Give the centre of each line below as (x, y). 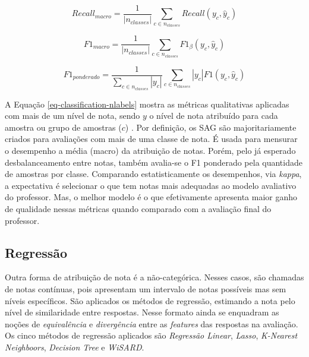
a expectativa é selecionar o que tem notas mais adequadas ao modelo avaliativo (151, 185)
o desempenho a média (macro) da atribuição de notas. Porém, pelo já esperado (150, 151)
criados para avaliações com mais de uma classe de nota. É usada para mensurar (151, 139)
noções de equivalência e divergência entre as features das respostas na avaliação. (152, 323)
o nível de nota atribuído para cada (214, 116)
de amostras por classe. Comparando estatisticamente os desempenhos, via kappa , (153, 174)
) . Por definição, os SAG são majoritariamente (211, 127)
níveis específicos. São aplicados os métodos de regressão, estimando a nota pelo (150, 300)
